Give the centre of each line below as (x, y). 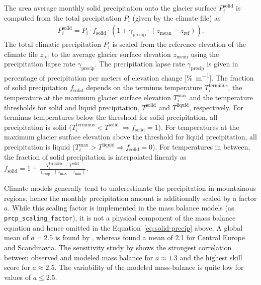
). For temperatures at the (199, 127)
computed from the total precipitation (63, 17)
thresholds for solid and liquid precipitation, (72, 107)
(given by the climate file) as (177, 17)
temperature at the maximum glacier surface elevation (88, 97)
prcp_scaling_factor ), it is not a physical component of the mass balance (120, 218)
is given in (223, 64)
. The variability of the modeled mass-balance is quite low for (149, 267)
